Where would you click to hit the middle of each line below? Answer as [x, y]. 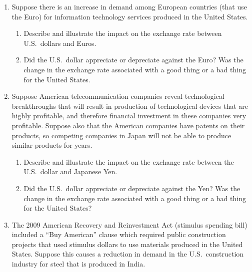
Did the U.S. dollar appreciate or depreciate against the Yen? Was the [132, 188]
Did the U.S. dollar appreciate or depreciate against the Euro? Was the [133, 60]
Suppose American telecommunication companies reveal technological [118, 96]
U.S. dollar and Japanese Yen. [70, 171]
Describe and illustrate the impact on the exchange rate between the [129, 161]
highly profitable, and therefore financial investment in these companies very [129, 116]
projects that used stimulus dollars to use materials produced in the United [127, 244]
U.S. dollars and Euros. [60, 43]
